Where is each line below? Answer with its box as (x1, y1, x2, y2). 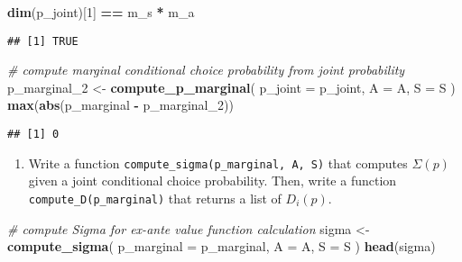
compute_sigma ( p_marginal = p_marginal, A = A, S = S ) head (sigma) (7, 237, 436, 256)
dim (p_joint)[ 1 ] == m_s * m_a (7, 3, 195, 21)
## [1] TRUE (7, 34, 79, 48)
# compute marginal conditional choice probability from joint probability (7, 60, 405, 79)
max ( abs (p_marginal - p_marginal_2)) (7, 95, 234, 114)
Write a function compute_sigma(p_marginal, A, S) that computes (28, 153, 408, 172)
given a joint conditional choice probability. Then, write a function (28, 171, 397, 190)
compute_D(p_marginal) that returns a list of (28, 188, 282, 207)
